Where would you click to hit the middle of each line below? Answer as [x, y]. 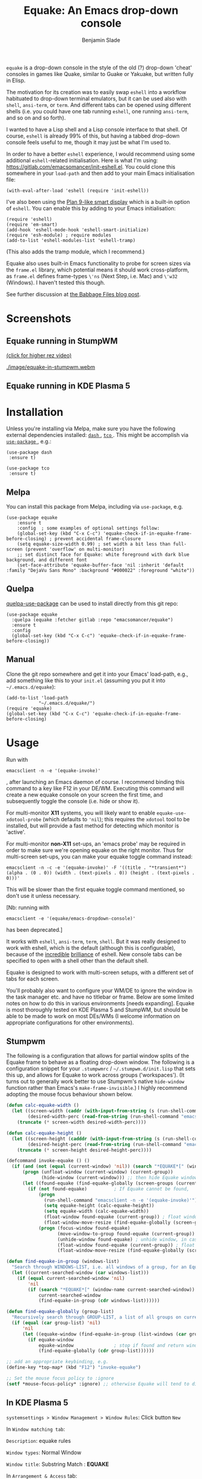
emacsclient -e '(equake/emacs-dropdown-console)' [71, 918]
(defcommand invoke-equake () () [48, 1161]
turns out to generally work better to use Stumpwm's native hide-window [95, 1081]
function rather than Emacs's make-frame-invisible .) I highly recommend [97, 1088]
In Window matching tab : [36, 1429]
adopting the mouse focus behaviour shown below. [70, 1094]
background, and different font [47, 560]
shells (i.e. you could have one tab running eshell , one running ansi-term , [98, 111]
